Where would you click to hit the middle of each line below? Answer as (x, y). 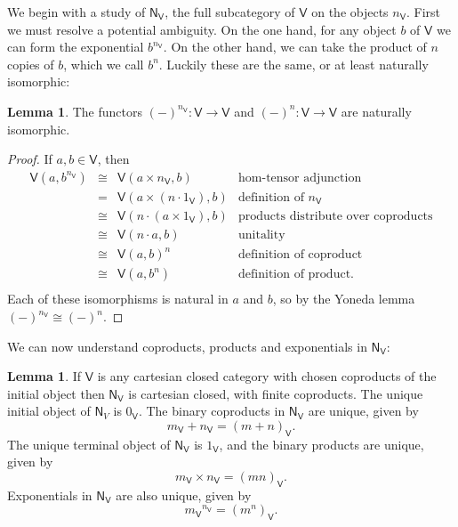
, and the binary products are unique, (321, 444)
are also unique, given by (184, 495)
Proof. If (30, 159)
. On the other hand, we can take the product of (295, 47)
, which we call (104, 64)
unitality (262, 235)
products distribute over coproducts (336, 216)
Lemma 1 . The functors (75, 111)
